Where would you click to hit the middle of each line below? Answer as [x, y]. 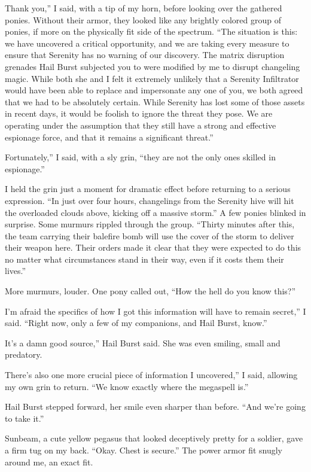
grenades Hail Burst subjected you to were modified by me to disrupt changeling [153, 66]
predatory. [24, 354]
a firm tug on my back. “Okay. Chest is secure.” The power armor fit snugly [144, 450]
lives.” [16, 271]
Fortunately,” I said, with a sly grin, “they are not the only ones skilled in [140, 157]
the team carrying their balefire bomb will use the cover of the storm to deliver [150, 235]
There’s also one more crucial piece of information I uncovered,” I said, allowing [151, 375]
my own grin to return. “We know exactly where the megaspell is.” [127, 386]
